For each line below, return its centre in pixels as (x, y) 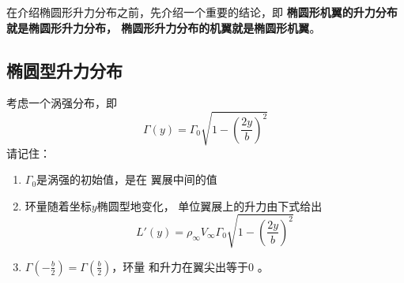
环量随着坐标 (58, 205)
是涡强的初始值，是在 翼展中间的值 (127, 179)
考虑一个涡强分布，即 (62, 103)
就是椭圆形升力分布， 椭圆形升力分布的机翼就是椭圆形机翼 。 (164, 27)
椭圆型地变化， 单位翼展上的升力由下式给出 (210, 205)
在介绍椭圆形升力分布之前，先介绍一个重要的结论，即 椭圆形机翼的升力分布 (202, 12)
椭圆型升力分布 (64, 70)
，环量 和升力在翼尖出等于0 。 (190, 266)
